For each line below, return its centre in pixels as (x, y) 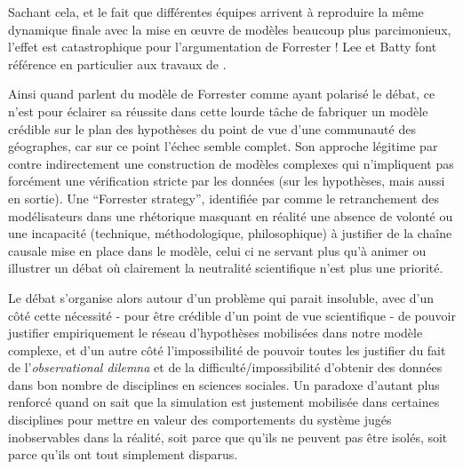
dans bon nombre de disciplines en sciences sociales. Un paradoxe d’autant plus (224, 384)
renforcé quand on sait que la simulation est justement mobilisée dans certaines (224, 402)
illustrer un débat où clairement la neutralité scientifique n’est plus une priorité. (226, 268)
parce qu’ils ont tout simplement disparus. (123, 454)
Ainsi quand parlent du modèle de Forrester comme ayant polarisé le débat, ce (222, 94)
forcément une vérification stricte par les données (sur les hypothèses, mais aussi (227, 181)
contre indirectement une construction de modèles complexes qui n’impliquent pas (231, 163)
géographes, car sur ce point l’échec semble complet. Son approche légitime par (223, 146)
